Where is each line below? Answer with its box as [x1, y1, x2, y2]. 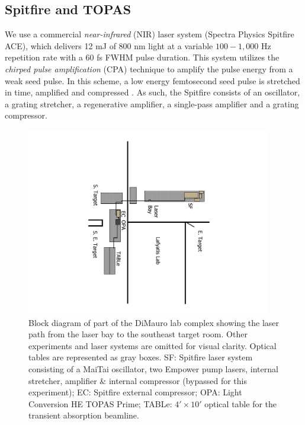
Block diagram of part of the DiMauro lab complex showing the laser [28, 316, 280, 328]
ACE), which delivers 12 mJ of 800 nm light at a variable [5, 39, 213, 52]
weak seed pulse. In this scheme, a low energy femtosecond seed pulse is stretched [5, 74, 300, 87]
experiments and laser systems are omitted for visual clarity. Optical [28, 339, 277, 351]
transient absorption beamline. [28, 409, 139, 421]
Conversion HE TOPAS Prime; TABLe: [28, 397, 172, 410]
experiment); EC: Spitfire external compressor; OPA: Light [28, 386, 242, 398]
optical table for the [204, 397, 277, 410]
